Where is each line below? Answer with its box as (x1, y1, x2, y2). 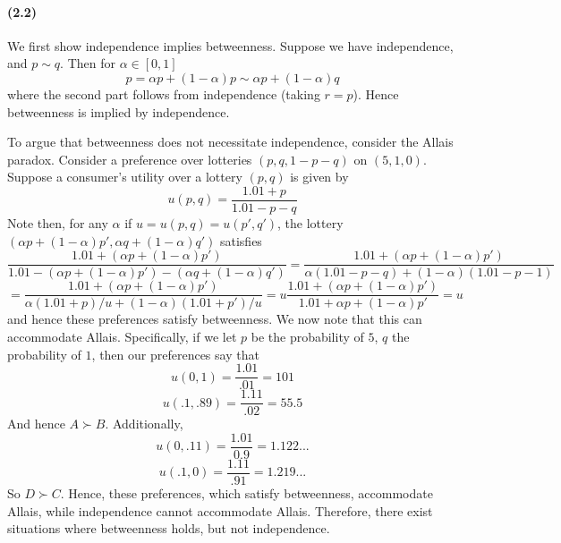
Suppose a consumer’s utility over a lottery (7, 167, 242, 186)
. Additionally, (105, 414, 183, 433)
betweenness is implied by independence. (7, 102, 230, 121)
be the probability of (251, 327, 364, 345)
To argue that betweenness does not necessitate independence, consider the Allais (7, 132, 454, 151)
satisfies (219, 231, 262, 250)
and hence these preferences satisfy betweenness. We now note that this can (7, 310, 422, 328)
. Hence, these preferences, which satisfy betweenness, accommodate (60, 483, 433, 502)
